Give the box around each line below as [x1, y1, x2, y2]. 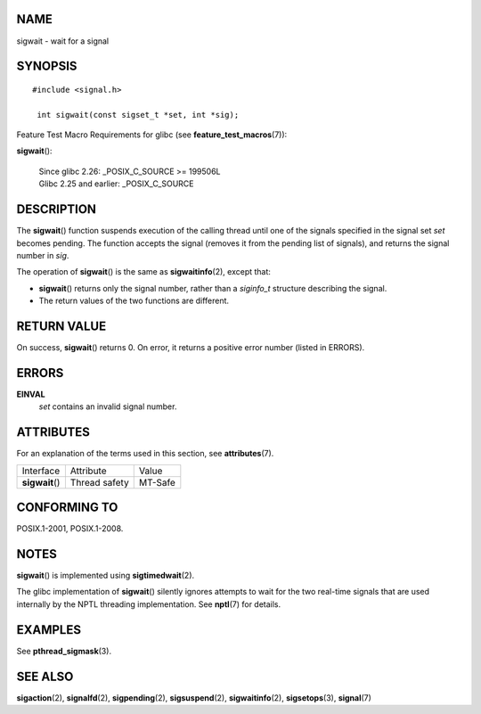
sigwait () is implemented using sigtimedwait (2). [16, 570, 195, 581]
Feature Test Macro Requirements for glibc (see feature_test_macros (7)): [16, 129, 288, 140]
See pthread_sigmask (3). [16, 645, 111, 656]
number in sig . [16, 250, 69, 260]
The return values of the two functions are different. [38, 295, 230, 307]
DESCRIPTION [16, 201, 97, 217]
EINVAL [16, 389, 45, 399]
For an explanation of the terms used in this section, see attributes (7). [16, 448, 274, 459]
